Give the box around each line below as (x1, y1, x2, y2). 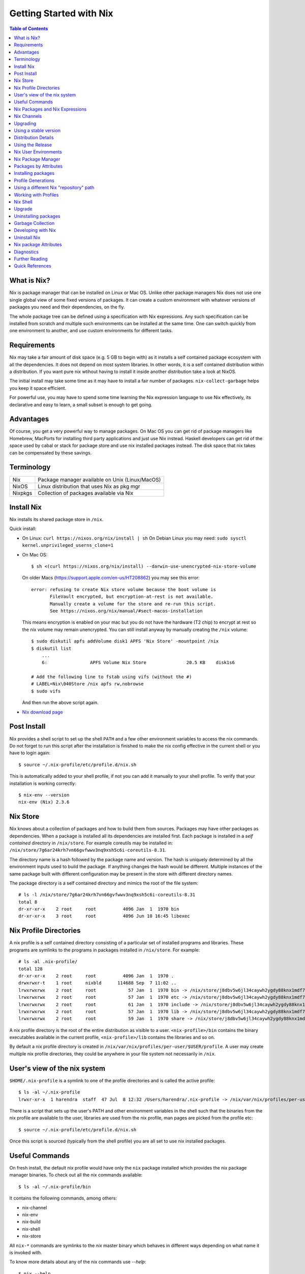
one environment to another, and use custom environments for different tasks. (9, 328, 173, 334)
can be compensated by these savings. (9, 449, 92, 456)
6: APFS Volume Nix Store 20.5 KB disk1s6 (41, 660, 235, 666)
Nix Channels (14, 113, 42, 119)
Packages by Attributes (14, 163, 63, 169)
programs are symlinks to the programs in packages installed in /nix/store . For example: (9, 947, 200, 953)
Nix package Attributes (14, 242, 62, 248)
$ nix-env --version (18, 792, 70, 798)
